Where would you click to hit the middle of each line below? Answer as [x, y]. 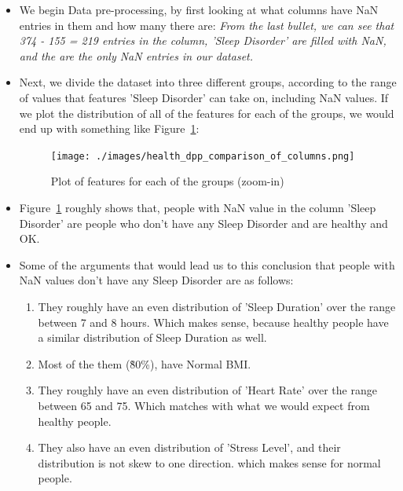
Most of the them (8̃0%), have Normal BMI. [145, 363]
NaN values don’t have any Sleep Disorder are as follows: [156, 280]
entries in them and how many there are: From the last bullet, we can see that [207, 25]
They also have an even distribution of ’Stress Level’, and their [189, 447]
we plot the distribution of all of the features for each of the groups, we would [207, 113]
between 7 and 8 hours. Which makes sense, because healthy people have [213, 322]
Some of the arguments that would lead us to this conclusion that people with [207, 264]
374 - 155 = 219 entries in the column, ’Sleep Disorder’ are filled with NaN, [203, 40]
